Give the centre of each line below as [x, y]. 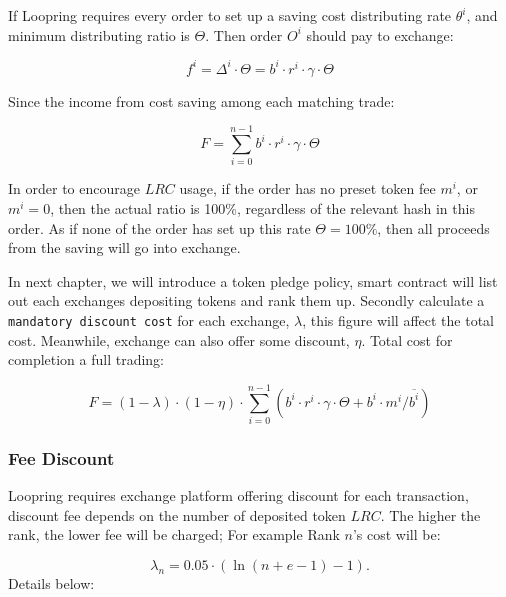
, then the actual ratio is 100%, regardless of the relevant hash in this [262, 208]
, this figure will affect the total [398, 319]
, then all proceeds [433, 227]
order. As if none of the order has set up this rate [159, 227]
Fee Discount [61, 457]
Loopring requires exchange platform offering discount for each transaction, [238, 495]
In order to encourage [74, 188]
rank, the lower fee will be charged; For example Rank [174, 534]
